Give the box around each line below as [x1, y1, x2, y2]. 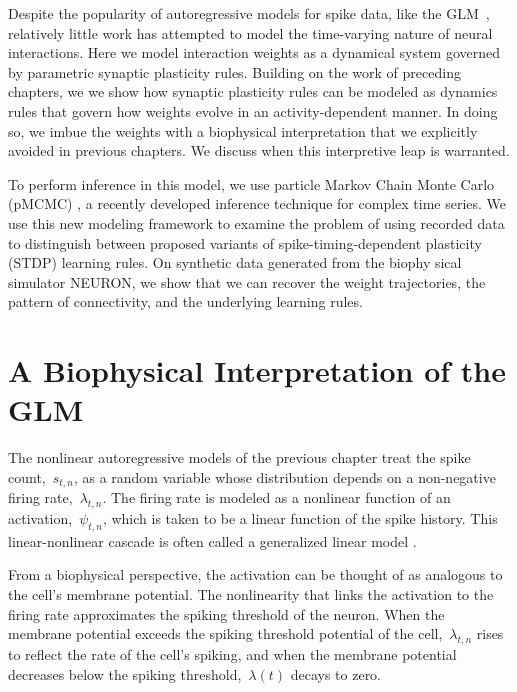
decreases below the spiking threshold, [8, 663, 242, 684]
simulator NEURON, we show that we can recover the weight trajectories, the [8, 271, 486, 292]
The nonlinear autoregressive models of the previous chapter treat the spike [8, 447, 471, 468]
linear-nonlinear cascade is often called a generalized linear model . [8, 530, 417, 551]
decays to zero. [290, 663, 382, 684]
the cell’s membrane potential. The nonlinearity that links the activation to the [8, 584, 494, 605]
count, [8, 466, 46, 487]
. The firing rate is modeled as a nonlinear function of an [102, 487, 451, 508]
